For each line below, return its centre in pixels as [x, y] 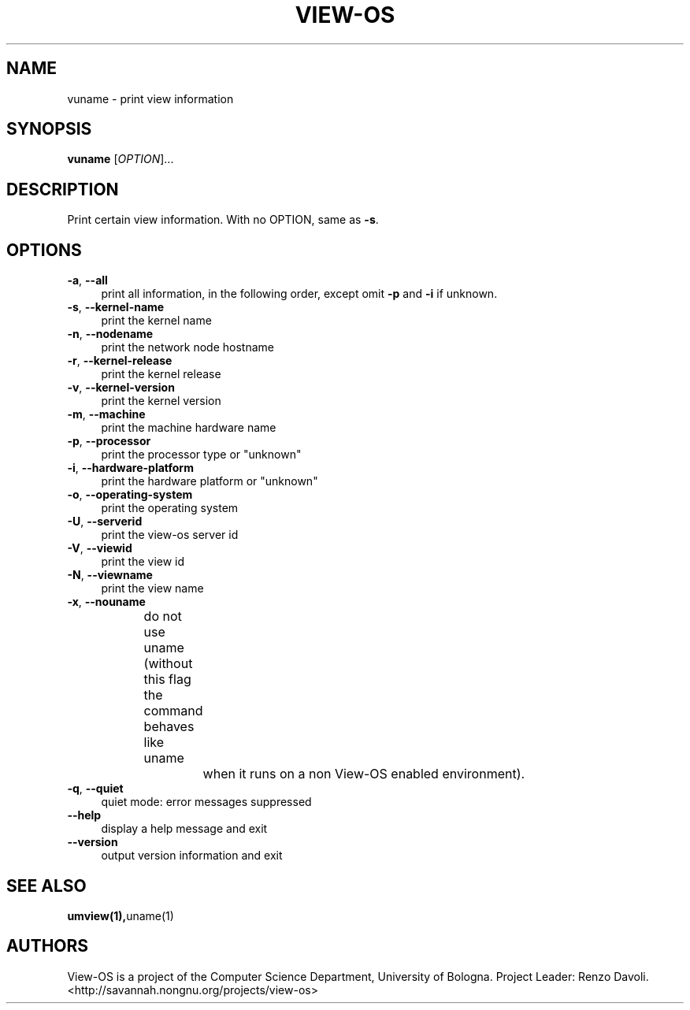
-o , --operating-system [130, 495]
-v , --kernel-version [121, 388]
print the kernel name [156, 321]
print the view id [143, 562]
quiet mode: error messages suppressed [206, 802]
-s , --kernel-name [116, 307]
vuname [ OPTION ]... [121, 159]
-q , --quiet [95, 789]
